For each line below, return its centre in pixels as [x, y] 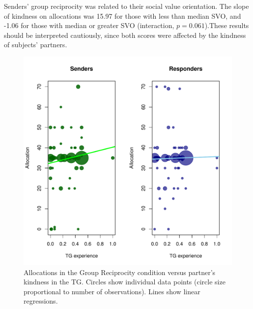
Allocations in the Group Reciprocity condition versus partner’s [120, 272]
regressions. [41, 301]
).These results [227, 25]
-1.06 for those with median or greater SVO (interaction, [89, 25]
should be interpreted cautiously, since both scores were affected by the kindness [125, 35]
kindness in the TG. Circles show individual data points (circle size [125, 282]
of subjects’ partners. [36, 45]
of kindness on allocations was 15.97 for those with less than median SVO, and [123, 15]
